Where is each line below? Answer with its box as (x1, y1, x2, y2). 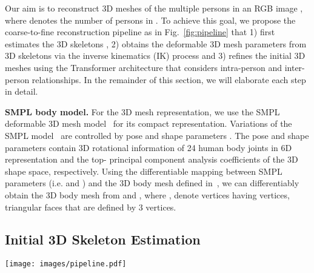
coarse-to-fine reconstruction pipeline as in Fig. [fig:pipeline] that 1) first (5, 25, 275, 38)
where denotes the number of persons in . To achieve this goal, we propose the (5, 13, 296, 26)
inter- (284, 61, 305, 73)
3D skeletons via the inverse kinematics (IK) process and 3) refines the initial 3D (5, 49, 306, 62)
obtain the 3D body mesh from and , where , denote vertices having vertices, (5, 188, 290, 201)
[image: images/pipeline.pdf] (5, 260, 127, 269)
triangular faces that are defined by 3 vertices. (5, 200, 176, 213)
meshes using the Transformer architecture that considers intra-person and (5, 61, 282, 73)
